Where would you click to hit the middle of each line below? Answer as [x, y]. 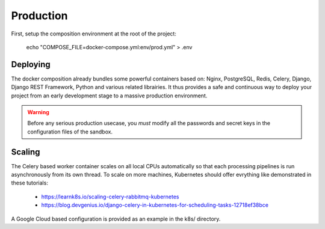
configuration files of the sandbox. [70, 132]
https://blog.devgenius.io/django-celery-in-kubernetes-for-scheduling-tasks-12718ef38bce [155, 205]
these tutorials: [29, 183]
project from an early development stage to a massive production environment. [109, 96]
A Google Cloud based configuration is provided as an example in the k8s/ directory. [116, 219]
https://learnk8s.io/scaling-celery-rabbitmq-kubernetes [110, 197]
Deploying [31, 64]
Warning [38, 112]
